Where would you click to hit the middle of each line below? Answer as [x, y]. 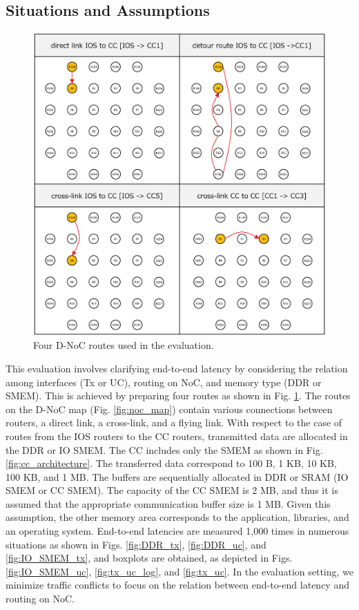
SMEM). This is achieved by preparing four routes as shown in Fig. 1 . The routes [178, 395]
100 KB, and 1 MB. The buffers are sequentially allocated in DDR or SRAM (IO [177, 476]
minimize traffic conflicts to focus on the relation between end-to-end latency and [177, 585]
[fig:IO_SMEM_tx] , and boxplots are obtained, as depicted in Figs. [149, 558]
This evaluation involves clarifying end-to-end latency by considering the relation [177, 368]
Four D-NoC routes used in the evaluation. [124, 345]
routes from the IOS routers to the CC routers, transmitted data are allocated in [177, 436]
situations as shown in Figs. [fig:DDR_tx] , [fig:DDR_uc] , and [136, 544]
